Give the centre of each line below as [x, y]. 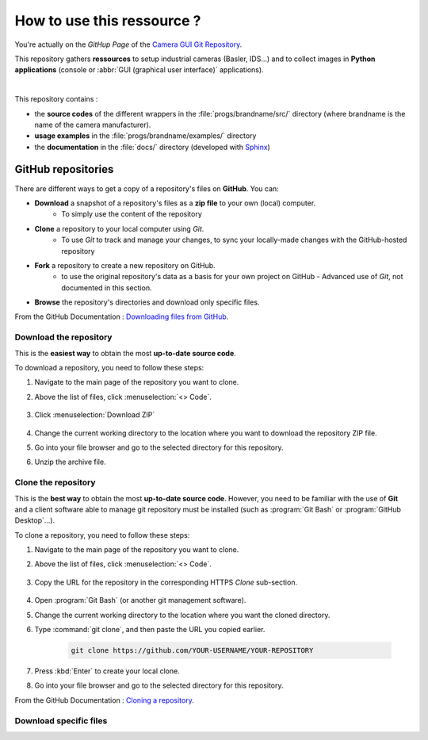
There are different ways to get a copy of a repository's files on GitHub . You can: [147, 188]
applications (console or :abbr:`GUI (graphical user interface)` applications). [139, 70]
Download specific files [61, 720]
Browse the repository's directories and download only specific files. [147, 302]
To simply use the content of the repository [132, 214]
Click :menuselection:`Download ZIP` [95, 415]
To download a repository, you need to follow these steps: [109, 368]
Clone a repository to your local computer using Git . [119, 228]
